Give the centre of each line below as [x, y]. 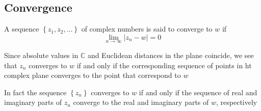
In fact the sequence [35, 92]
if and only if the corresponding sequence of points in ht [164, 65]
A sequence [22, 29]
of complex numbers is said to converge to [147, 29]
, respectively [237, 102]
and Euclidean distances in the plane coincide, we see [171, 55]
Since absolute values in [41, 55]
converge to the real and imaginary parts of [141, 102]
